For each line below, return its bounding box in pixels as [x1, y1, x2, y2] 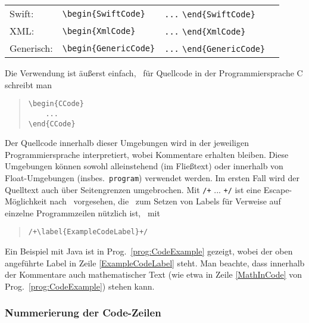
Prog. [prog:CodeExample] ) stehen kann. [5, 279, 155, 292]
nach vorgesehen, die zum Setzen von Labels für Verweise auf [49, 195, 281, 207]
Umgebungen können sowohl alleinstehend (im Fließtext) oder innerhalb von [5, 160, 283, 172]
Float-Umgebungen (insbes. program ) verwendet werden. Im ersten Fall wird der [5, 171, 300, 184]
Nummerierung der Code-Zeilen [5, 305, 161, 320]
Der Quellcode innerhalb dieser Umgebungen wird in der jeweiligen [5, 136, 249, 149]
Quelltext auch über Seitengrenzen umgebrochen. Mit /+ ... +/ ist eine [5, 183, 261, 195]
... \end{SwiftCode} [164, 10, 255, 19]
